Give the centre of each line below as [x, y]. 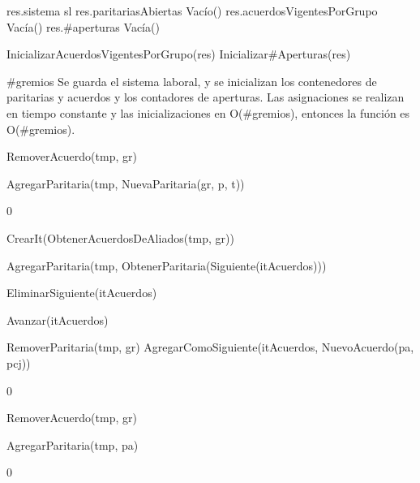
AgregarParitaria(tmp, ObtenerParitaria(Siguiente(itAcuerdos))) [167, 265]
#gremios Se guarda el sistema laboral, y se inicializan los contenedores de [192, 81]
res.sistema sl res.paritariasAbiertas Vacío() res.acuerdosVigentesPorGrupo [192, 11]
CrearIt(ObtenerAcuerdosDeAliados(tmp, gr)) [120, 237]
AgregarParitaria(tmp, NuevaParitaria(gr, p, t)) [126, 183]
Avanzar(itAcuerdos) [58, 319]
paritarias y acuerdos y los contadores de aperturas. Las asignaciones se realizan [206, 97]
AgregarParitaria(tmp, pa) [73, 444]
